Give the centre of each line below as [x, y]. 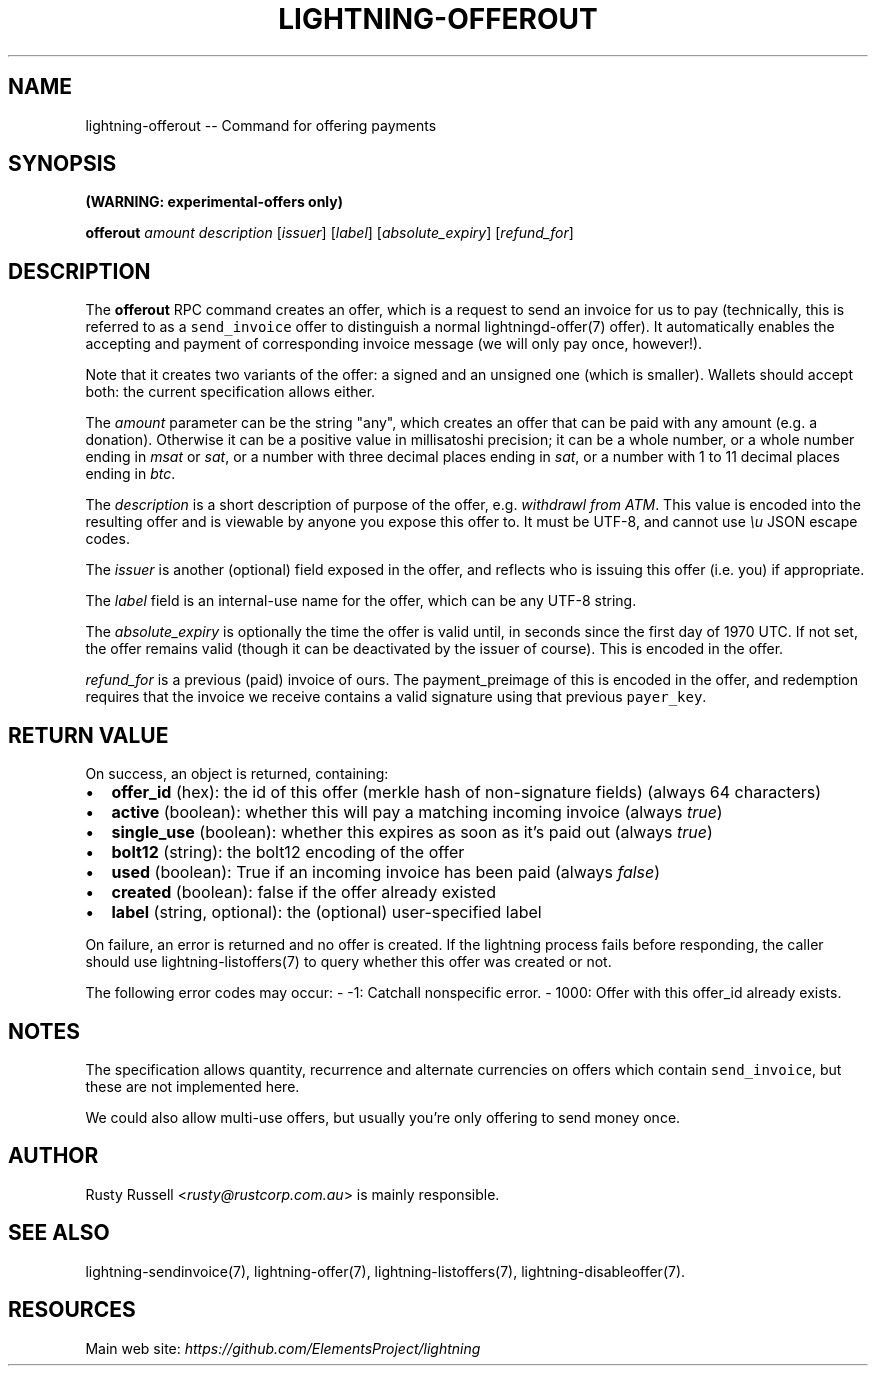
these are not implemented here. [192, 1086]
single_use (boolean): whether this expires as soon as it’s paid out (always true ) [412, 832]
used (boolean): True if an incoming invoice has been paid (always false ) [386, 872]
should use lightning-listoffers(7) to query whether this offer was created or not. [348, 962]
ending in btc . [130, 474]
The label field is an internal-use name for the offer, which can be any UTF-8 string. [361, 601]
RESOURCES [72, 1310]
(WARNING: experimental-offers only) [214, 202]
